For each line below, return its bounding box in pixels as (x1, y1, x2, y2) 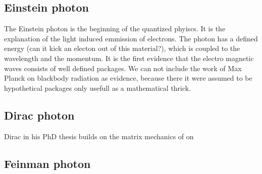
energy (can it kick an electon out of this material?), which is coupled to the (4, 43, 240, 53)
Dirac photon (4, 107, 75, 123)
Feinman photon (4, 155, 91, 171)
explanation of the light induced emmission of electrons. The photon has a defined (4, 33, 258, 43)
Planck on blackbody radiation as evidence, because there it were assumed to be (4, 73, 252, 83)
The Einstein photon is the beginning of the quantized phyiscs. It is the (4, 23, 226, 34)
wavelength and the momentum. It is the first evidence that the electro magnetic (4, 52, 254, 63)
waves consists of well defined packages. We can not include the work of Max (4, 63, 242, 73)
